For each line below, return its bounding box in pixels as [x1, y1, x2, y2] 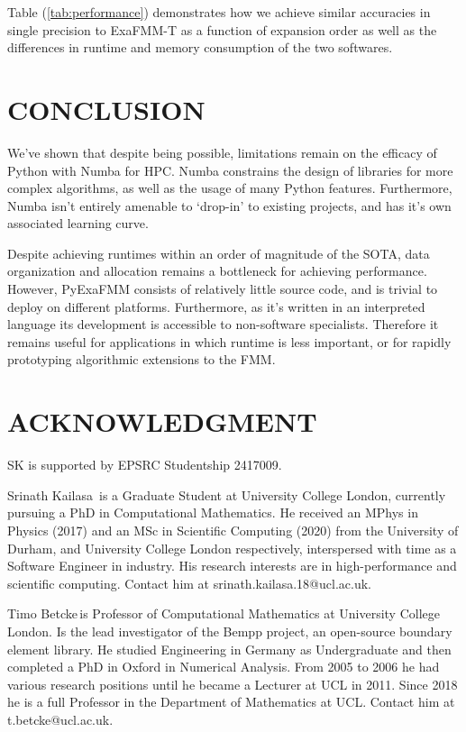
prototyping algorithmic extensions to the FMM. [7, 350, 276, 369]
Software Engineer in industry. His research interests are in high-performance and [7, 556, 457, 575]
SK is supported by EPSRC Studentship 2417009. [7, 455, 282, 474]
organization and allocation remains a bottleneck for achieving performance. [7, 261, 427, 280]
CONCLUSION [7, 90, 206, 127]
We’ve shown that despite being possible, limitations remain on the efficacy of [7, 142, 437, 161]
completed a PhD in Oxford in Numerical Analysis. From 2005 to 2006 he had [7, 657, 440, 676]
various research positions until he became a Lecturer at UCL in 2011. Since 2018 [7, 674, 458, 693]
